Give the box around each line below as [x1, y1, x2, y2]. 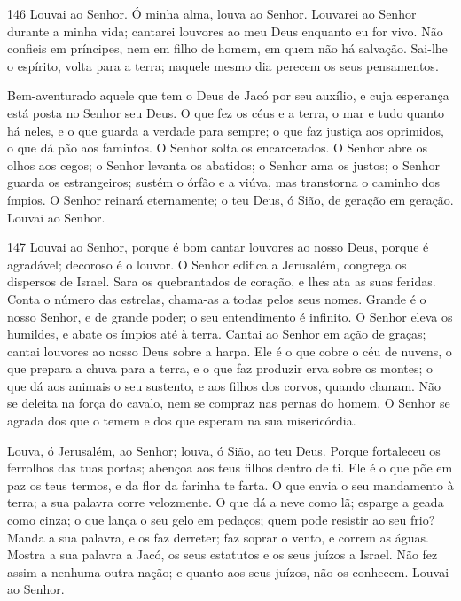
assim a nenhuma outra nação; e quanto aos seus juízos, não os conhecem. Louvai [7, 562, 449, 581]
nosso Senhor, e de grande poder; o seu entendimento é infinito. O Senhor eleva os [7, 307, 453, 325]
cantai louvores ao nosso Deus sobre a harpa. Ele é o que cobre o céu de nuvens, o [7, 341, 452, 360]
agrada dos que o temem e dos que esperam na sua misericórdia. [7, 411, 356, 430]
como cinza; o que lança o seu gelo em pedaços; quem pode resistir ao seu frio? [7, 511, 435, 529]
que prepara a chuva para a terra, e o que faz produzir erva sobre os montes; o [7, 359, 434, 378]
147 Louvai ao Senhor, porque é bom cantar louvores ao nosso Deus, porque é [7, 238, 429, 256]
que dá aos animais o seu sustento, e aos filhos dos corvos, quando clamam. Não [7, 376, 441, 394]
